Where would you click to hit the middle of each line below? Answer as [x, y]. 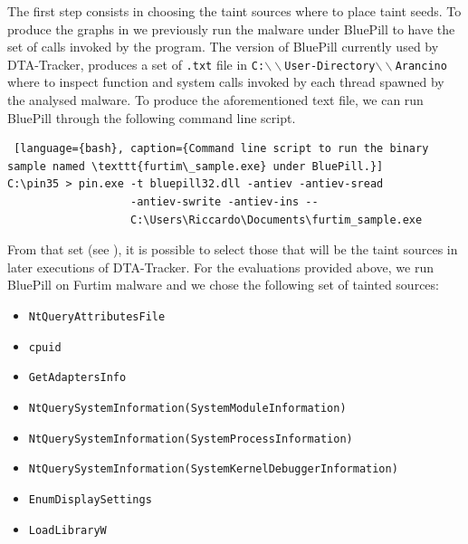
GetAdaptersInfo [77, 378]
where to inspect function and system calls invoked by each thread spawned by [226, 82]
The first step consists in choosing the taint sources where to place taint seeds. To [234, 11]
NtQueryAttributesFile [97, 316]
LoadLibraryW [67, 530]
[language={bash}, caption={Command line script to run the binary [221, 149]
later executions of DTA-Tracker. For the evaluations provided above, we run [220, 267]
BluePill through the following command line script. [152, 117]
